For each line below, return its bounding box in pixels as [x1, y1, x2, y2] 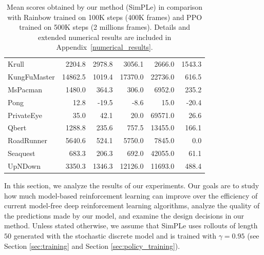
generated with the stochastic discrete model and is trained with [13, 230, 217, 241]
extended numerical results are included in [37, 31, 172, 42]
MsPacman [8, 84, 43, 94]
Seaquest [8, 148, 35, 159]
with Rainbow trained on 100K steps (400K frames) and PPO [7, 11, 202, 22]
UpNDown [8, 160, 41, 171]
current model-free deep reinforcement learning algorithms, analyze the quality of [4, 200, 260, 211]
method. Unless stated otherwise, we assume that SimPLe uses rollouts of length [4, 220, 258, 231]
